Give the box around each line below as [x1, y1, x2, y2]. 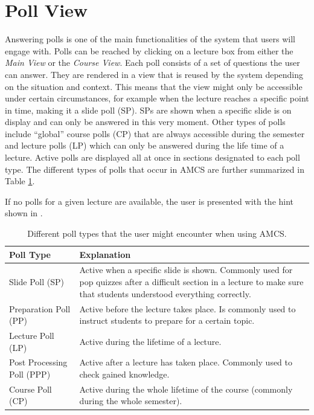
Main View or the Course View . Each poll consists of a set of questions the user [5, 56, 300, 69]
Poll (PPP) [9, 367, 51, 380]
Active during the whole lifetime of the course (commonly [79, 382, 293, 395]
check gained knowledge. [79, 367, 170, 380]
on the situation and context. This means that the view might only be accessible [5, 80, 303, 92]
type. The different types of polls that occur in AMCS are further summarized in [5, 162, 304, 175]
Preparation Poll [9, 302, 71, 315]
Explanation [79, 248, 131, 260]
